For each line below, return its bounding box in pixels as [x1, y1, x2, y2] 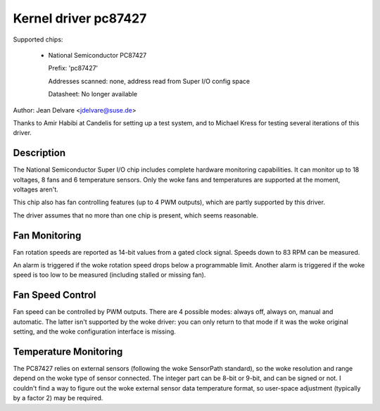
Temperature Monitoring [13, 346, 123, 358]
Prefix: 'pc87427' [48, 64, 99, 72]
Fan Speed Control [13, 289, 96, 301]
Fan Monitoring [13, 229, 82, 241]
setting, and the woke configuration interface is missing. [13, 327, 176, 336]
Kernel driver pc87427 [13, 11, 147, 26]
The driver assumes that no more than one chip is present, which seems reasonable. [13, 211, 258, 220]
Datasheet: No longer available [48, 90, 137, 99]
